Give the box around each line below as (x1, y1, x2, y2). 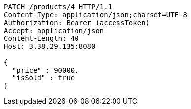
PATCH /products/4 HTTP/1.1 (4, 3, 113, 11)
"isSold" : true (12, 74, 75, 82)
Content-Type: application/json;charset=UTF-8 (4, 11, 187, 19)
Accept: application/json (4, 27, 104, 35)
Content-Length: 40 (4, 35, 79, 42)
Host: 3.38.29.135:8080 (4, 42, 96, 50)
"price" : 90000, (12, 66, 79, 74)
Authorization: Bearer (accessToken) (4, 19, 150, 27)
